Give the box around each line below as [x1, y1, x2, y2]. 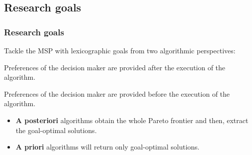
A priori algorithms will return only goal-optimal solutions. [15, 142, 200, 152]
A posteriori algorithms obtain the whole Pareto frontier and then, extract [15, 115, 249, 125]
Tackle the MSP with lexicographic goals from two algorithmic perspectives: [4, 45, 236, 55]
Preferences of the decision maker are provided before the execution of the [4, 88, 230, 99]
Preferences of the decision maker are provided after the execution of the [4, 62, 226, 72]
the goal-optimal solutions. [15, 125, 97, 135]
